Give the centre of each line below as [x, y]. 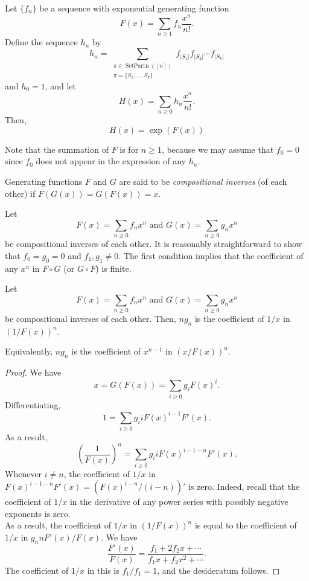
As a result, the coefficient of [58, 525]
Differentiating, [33, 404]
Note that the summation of [57, 149]
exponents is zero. [38, 513]
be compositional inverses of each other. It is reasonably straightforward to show [154, 244]
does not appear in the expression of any [111, 161]
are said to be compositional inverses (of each [203, 181]
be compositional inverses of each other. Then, [91, 319]
